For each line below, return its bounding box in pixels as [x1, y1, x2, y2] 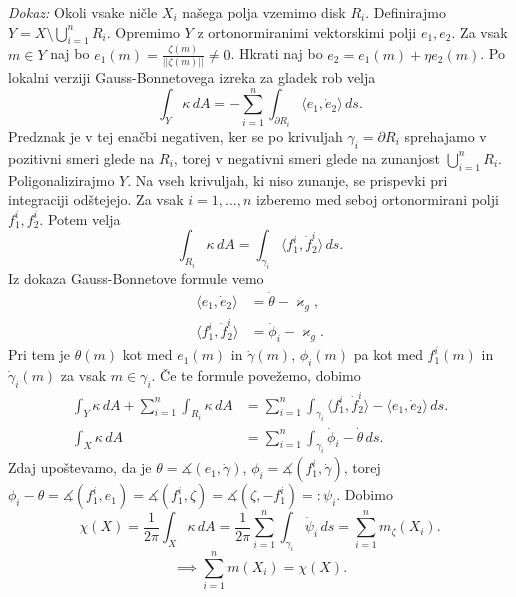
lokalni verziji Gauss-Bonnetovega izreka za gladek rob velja [8, 67, 376, 88]
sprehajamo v [404, 125, 487, 146]
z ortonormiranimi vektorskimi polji [197, 21, 417, 42]
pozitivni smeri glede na [8, 147, 155, 168]
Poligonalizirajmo [8, 169, 115, 190]
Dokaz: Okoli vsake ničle [8, 2, 158, 22]
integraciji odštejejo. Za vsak [8, 189, 184, 210]
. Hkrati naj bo [230, 43, 323, 64]
